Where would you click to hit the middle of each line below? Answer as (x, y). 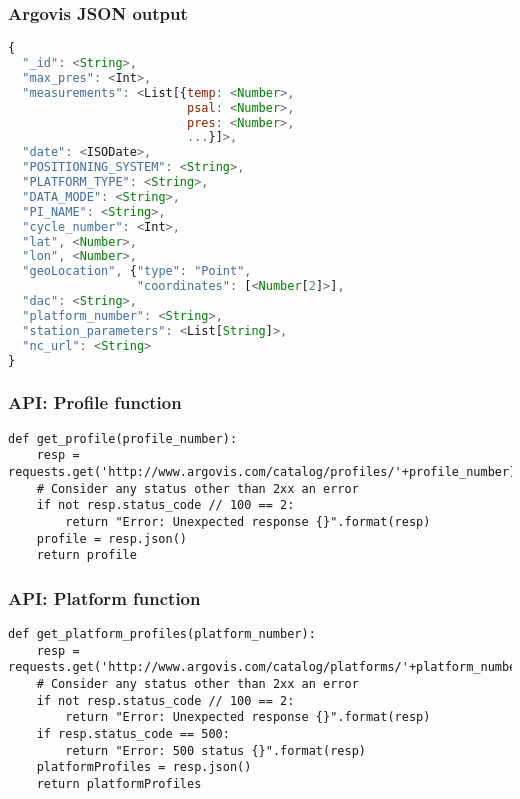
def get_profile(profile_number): (123, 438)
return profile (86, 555)
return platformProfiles (119, 784)
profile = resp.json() (111, 538)
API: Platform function (104, 597)
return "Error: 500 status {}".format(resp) (215, 750)
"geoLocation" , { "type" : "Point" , (137, 271)
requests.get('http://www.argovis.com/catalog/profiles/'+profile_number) (262, 472)
